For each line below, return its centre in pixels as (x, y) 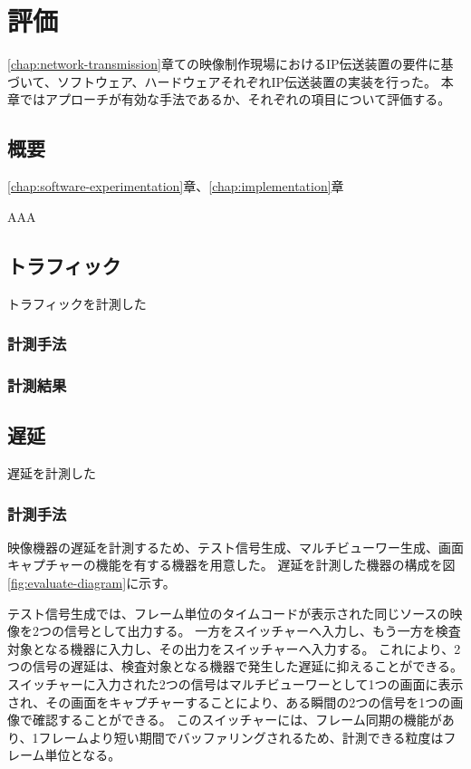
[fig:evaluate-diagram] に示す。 (91, 582)
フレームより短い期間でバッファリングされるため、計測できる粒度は (241, 737)
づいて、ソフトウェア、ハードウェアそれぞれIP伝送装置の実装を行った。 (222, 81)
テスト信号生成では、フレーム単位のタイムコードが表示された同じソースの (229, 613)
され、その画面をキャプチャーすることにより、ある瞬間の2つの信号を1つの (229, 702)
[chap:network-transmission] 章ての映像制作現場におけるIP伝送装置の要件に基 (231, 64)
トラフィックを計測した (77, 303)
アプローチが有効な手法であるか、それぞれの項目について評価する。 (248, 99)
